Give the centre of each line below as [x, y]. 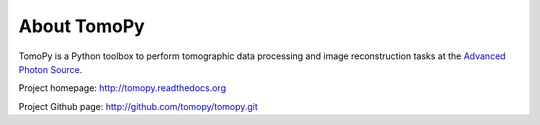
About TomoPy [81, 26]
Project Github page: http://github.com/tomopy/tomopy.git [138, 106]
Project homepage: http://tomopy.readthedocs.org [122, 88]
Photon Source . [50, 69]
